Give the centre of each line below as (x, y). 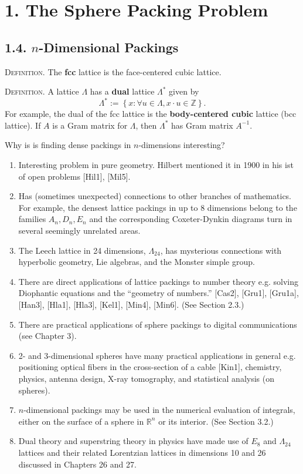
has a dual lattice (122, 91)
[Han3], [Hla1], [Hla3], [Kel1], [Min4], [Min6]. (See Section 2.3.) (131, 304)
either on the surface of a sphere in (81, 421)
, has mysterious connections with (221, 250)
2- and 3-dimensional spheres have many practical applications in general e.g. (157, 355)
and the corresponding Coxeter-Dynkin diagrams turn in (191, 219)
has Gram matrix (202, 125)
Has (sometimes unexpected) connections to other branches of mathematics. (155, 196)
